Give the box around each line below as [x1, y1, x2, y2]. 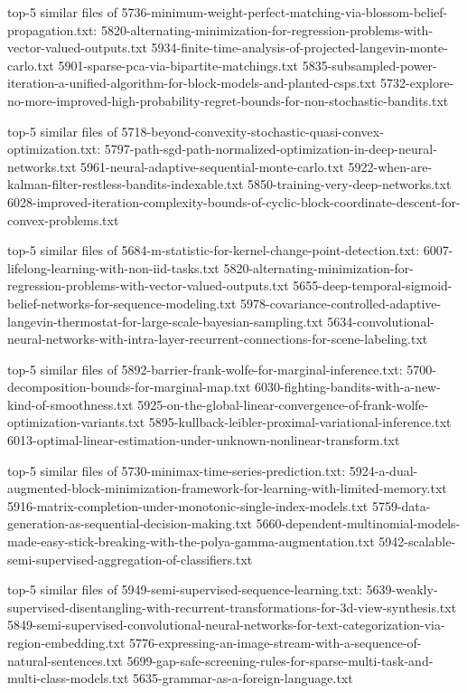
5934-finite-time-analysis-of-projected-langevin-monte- [151, 38, 448, 57]
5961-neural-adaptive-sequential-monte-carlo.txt [80, 157, 344, 176]
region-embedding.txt [7, 633, 126, 651]
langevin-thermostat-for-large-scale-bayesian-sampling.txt [7, 311, 323, 330]
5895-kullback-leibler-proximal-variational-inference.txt [148, 413, 452, 432]
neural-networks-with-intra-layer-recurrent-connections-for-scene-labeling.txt [7, 329, 428, 348]
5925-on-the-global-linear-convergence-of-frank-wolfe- [137, 394, 429, 413]
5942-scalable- [378, 532, 456, 551]
